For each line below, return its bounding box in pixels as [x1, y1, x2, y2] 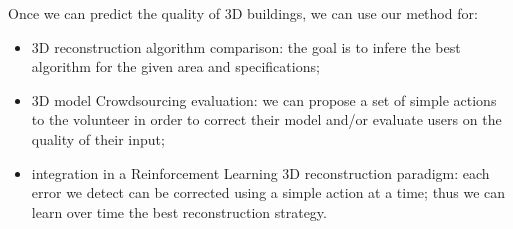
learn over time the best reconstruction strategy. [31, 201, 327, 222]
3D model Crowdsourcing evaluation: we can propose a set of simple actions [31, 89, 497, 110]
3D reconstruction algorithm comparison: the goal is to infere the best [31, 36, 461, 57]
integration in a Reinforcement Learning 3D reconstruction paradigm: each [31, 162, 490, 183]
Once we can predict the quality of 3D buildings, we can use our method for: [8, 3, 478, 23]
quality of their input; [31, 128, 165, 149]
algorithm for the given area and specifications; [31, 56, 320, 77]
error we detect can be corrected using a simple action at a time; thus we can [31, 182, 506, 203]
